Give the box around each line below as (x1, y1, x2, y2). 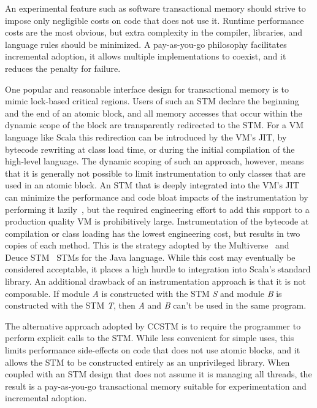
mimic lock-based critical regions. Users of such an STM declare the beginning (5, 94, 299, 107)
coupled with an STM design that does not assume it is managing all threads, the (5, 368, 312, 380)
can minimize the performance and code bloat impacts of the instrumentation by (5, 190, 308, 203)
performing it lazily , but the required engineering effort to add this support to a (5, 202, 310, 215)
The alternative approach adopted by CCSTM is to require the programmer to (5, 319, 301, 332)
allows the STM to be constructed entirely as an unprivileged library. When (5, 355, 290, 368)
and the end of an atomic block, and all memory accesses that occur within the (5, 106, 302, 119)
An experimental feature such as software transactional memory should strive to (5, 2, 306, 14)
